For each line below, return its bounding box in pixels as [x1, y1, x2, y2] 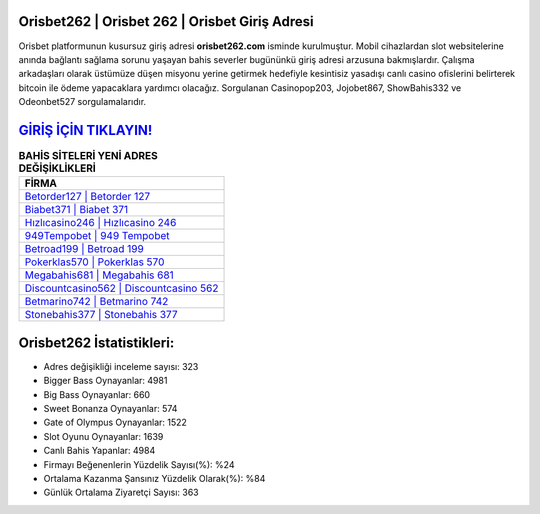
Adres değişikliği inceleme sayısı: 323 [43, 360, 199, 372]
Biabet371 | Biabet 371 [24, 203, 129, 217]
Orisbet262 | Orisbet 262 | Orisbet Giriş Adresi [18, 13, 314, 30]
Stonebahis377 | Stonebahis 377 [24, 308, 179, 322]
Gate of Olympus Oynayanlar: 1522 [43, 416, 187, 429]
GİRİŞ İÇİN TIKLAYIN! [18, 121, 153, 139]
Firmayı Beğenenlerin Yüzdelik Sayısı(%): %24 [43, 458, 235, 470]
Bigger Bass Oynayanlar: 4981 [43, 375, 168, 387]
